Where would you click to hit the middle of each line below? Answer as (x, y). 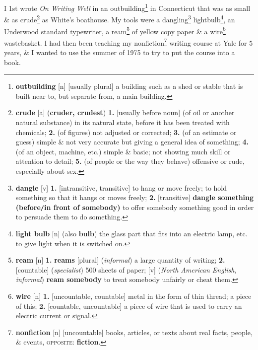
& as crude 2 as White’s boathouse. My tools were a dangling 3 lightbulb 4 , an (120, 19)
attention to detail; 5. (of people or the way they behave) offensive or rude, (130, 161)
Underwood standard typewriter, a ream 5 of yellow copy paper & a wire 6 (115, 30)
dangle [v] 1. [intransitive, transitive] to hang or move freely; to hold (121, 187)
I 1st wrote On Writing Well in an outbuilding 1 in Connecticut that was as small (127, 7)
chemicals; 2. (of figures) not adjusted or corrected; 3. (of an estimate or (126, 132)
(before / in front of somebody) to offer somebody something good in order (135, 207)
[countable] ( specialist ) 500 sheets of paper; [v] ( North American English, (126, 269)
